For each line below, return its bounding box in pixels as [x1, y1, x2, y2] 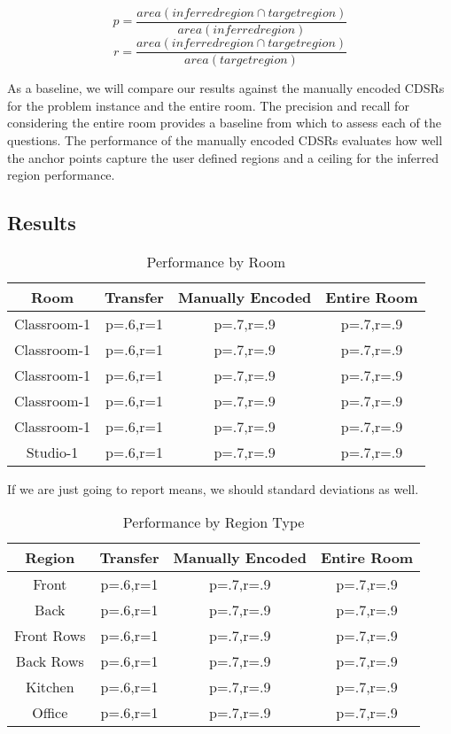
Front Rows [14, 625, 86, 646]
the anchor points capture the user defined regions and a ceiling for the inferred [7, 148, 439, 166]
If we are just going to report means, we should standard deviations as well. [7, 479, 419, 498]
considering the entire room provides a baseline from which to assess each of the [7, 113, 441, 132]
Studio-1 [26, 441, 79, 462]
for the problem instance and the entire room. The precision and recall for [7, 96, 409, 114]
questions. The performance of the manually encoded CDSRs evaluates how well [7, 130, 443, 149]
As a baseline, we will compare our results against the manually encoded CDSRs [7, 79, 445, 97]
